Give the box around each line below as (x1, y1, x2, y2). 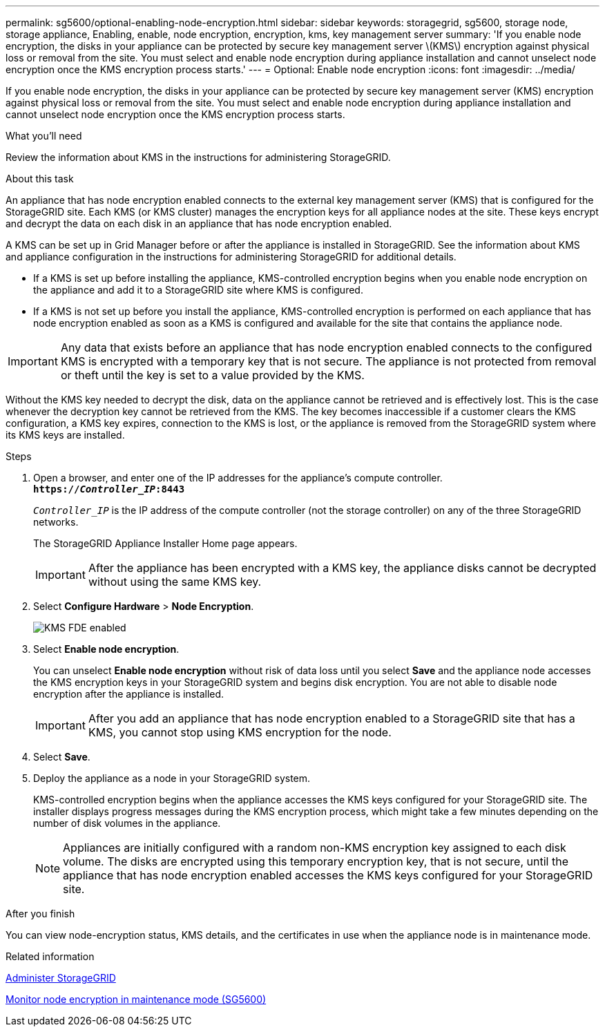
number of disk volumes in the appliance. (33, 817, 221, 829)
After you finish (6, 908, 75, 919)
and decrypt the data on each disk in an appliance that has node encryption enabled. (6, 218, 392, 229)
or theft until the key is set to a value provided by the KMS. (60, 368, 365, 382)
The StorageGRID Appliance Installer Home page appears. (33, 537, 298, 549)
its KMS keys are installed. (6, 429, 125, 441)
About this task (6, 173, 74, 184)
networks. (33, 516, 79, 528)
